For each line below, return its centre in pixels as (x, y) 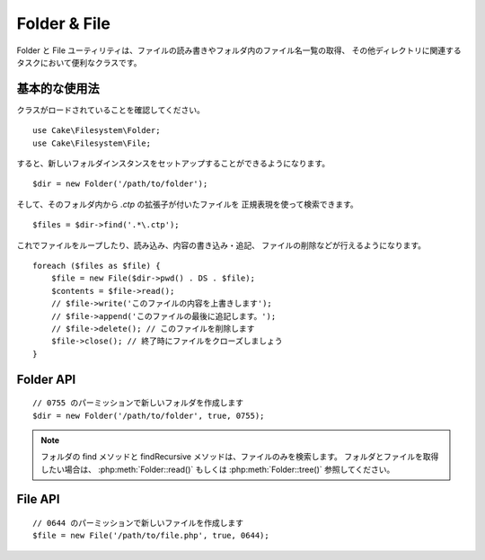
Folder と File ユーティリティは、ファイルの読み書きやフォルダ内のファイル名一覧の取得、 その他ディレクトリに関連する (239, 50)
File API (38, 499)
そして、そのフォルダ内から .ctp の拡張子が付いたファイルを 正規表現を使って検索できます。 (187, 204)
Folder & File (64, 23)
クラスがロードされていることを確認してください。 (111, 110)
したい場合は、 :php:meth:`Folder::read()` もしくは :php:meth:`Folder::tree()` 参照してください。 (218, 469)
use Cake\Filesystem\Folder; (97, 131)
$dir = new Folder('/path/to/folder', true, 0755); (149, 415)
